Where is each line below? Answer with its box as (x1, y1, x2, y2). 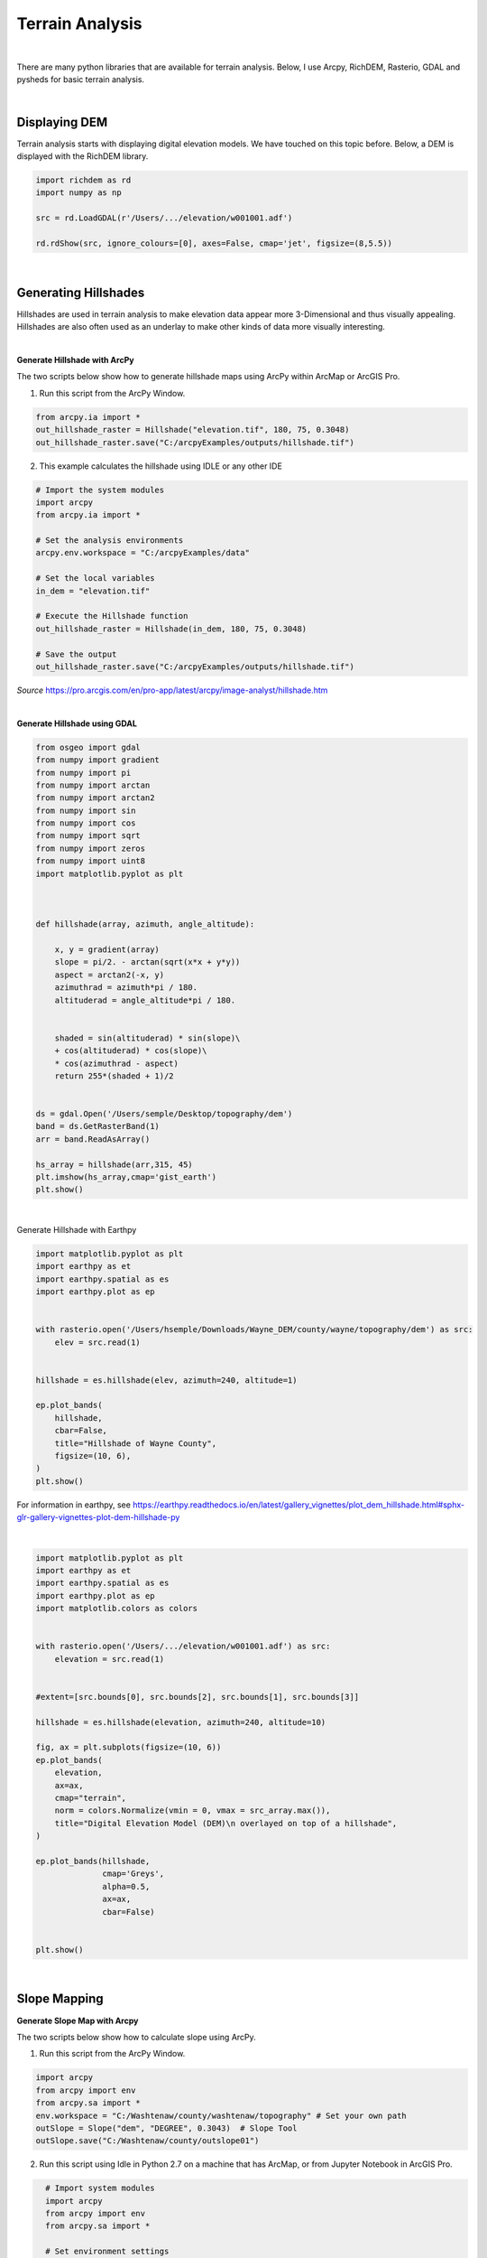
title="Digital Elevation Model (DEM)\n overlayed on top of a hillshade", (54, 1818, 398, 1828)
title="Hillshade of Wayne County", (54, 1438, 216, 1449)
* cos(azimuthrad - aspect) (54, 1058, 179, 1068)
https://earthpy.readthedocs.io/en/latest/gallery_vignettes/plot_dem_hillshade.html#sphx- (132, 1499, 464, 1510)
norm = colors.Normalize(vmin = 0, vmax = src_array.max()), (54, 1805, 331, 1815)
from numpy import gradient (35, 755, 160, 765)
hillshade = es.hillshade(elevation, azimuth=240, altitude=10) (35, 1717, 326, 1727)
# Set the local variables (35, 574, 155, 583)
